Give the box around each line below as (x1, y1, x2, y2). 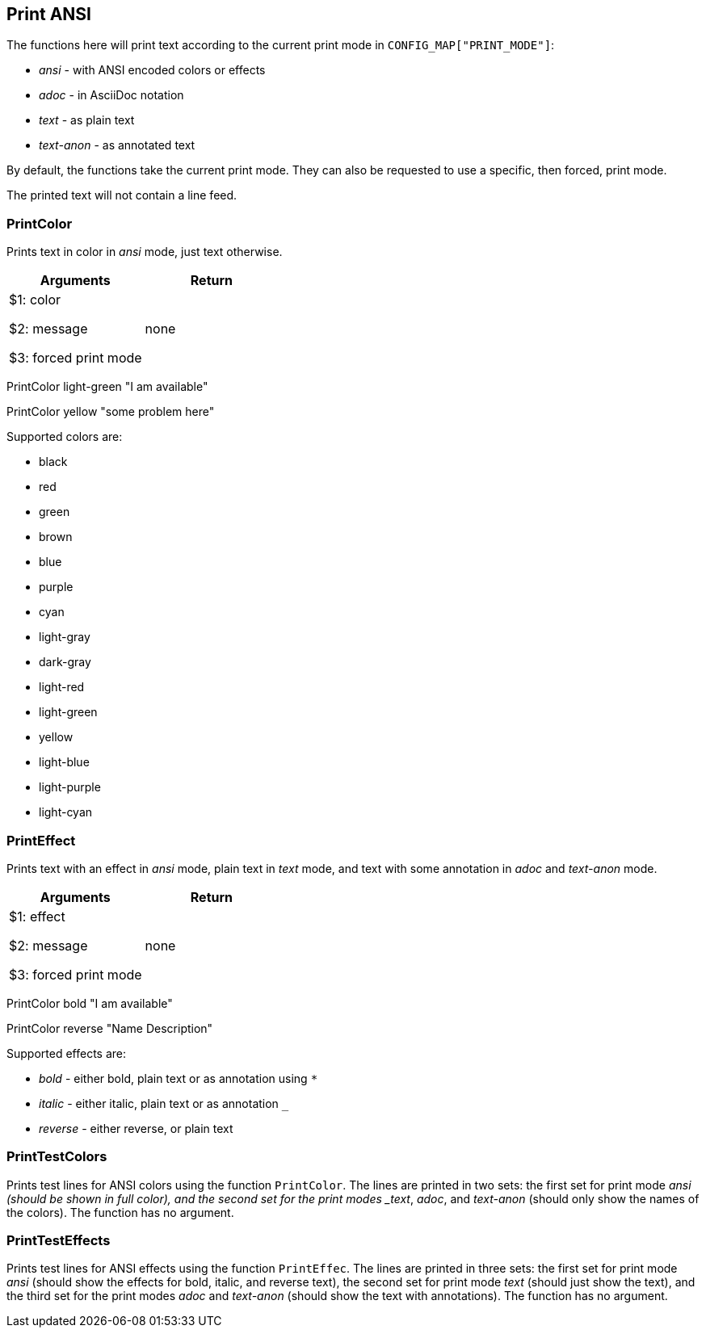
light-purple (39, 780, 101, 795)
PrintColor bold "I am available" (6, 996, 173, 1010)
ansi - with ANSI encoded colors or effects (39, 63, 266, 78)
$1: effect (9, 908, 65, 925)
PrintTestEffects (6, 1232, 111, 1249)
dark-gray (39, 655, 91, 669)
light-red (39, 680, 85, 694)
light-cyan (39, 805, 93, 820)
